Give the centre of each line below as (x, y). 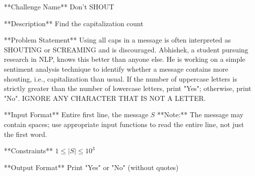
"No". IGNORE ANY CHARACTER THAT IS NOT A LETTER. (105, 98)
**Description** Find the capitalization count (74, 23)
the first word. (26, 134)
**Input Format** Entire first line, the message (76, 114)
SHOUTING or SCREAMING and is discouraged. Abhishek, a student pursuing (126, 49)
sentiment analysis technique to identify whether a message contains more (116, 68)
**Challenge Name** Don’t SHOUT (59, 6)
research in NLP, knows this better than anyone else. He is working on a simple (125, 59)
